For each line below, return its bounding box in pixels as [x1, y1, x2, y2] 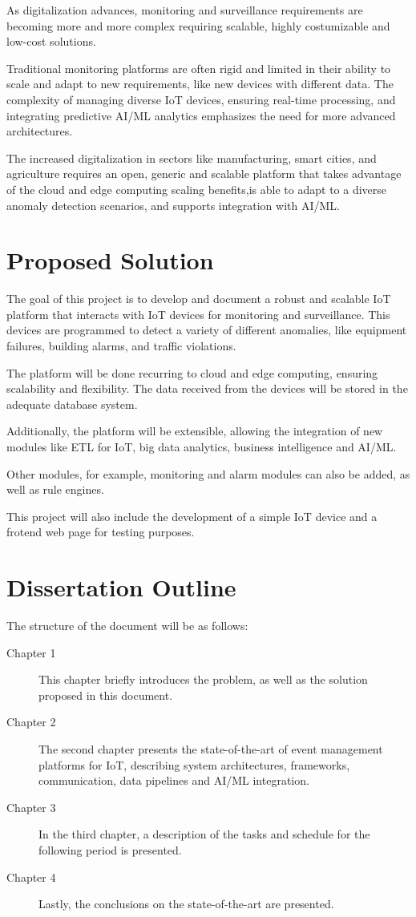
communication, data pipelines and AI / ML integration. [38, 772, 309, 789]
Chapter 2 [6, 713, 56, 730]
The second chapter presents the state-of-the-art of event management [38, 741, 383, 757]
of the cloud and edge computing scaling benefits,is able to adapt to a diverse [6, 180, 387, 197]
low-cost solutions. [6, 33, 96, 50]
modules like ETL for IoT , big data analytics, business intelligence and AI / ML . [6, 438, 397, 454]
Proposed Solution [6, 244, 214, 277]
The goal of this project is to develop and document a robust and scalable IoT [6, 290, 391, 307]
